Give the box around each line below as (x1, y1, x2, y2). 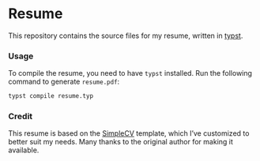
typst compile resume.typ (8, 92, 93, 100)
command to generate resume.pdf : (8, 77, 120, 87)
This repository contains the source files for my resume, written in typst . (8, 31, 243, 40)
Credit (8, 111, 33, 122)
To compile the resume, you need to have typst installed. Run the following (8, 69, 253, 78)
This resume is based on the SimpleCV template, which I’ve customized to (8, 129, 250, 138)
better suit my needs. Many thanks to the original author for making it (8, 137, 233, 147)
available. (8, 145, 40, 155)
